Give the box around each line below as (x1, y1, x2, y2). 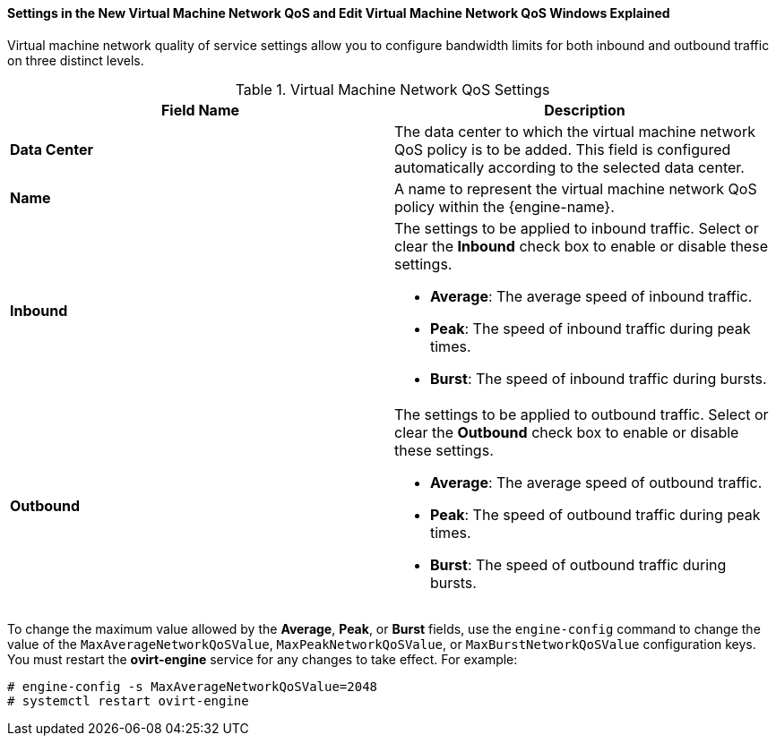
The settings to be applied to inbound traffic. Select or (394, 218, 759, 237)
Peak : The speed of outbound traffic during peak (430, 505, 761, 524)
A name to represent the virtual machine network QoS (394, 179, 757, 198)
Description (544, 100, 625, 119)
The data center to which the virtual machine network (394, 122, 755, 141)
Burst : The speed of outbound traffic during (430, 555, 727, 574)
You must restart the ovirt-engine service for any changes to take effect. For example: (7, 651, 518, 667)
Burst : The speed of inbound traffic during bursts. (430, 369, 767, 388)
